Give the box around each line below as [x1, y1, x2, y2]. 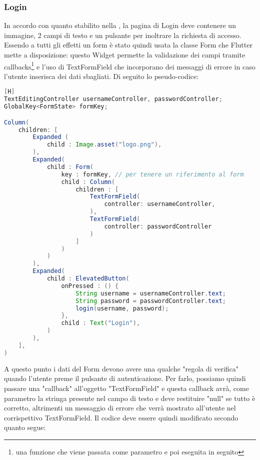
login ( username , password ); [75, 304, 169, 312]
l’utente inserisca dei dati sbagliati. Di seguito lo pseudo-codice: [4, 70, 199, 81]
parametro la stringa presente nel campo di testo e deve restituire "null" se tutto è [4, 392, 255, 403]
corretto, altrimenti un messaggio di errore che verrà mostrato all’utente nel [4, 402, 236, 413]
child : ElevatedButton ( [46, 275, 129, 282]
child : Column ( [61, 178, 115, 185]
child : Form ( [46, 163, 94, 170]
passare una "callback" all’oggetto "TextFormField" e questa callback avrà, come [4, 382, 249, 393]
